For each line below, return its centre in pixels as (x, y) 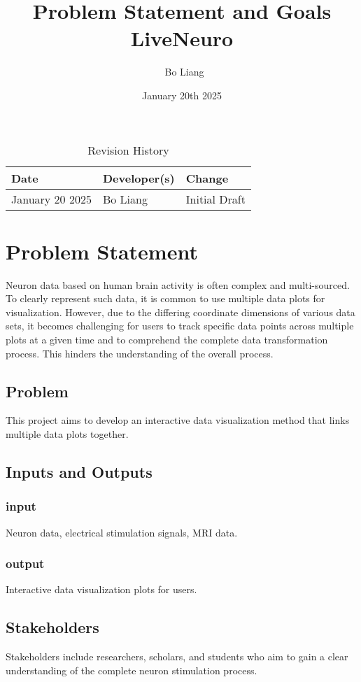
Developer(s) (139, 178)
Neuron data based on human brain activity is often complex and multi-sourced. (178, 284)
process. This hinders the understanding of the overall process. (140, 353)
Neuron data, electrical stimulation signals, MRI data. (122, 532)
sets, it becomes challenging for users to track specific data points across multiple (180, 326)
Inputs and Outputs (79, 471)
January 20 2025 (51, 199)
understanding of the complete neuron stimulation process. (132, 670)
